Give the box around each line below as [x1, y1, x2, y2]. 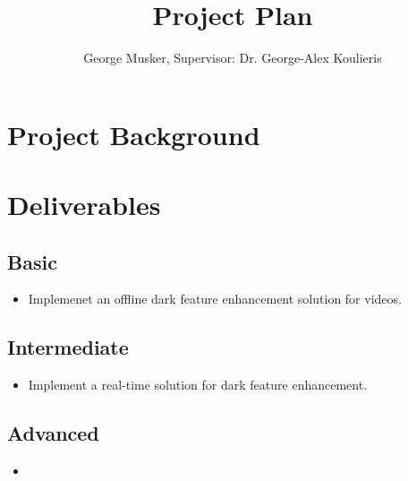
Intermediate [7, 333, 129, 361]
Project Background [7, 116, 260, 152]
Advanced [7, 419, 99, 447]
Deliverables [7, 186, 161, 223]
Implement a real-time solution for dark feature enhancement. [28, 375, 368, 394]
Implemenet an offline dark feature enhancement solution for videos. [28, 289, 402, 308]
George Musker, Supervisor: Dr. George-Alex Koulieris [83, 48, 382, 67]
